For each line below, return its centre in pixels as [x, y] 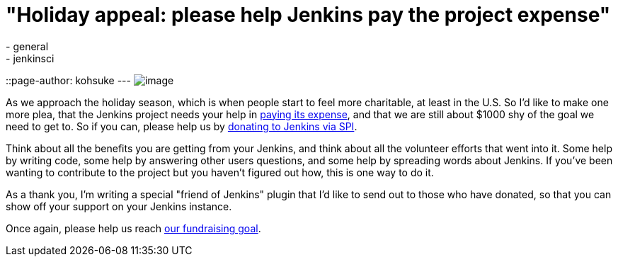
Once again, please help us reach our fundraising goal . [133, 228]
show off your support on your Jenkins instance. [119, 206]
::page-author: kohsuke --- [68, 80]
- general [27, 46]
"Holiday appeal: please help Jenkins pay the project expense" [308, 15]
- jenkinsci [30, 58]
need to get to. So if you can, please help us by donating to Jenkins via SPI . [182, 126]
